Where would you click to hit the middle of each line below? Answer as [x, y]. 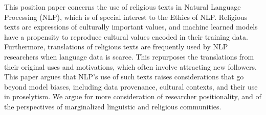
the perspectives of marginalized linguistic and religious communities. [113, 106]
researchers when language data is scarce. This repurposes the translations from [129, 56]
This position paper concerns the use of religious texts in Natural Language [123, 7]
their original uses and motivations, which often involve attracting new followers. [130, 66]
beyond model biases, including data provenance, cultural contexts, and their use [131, 86]
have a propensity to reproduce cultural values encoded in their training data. [126, 36]
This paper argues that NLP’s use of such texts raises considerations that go [124, 77]
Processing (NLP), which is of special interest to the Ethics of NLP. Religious [126, 17]
